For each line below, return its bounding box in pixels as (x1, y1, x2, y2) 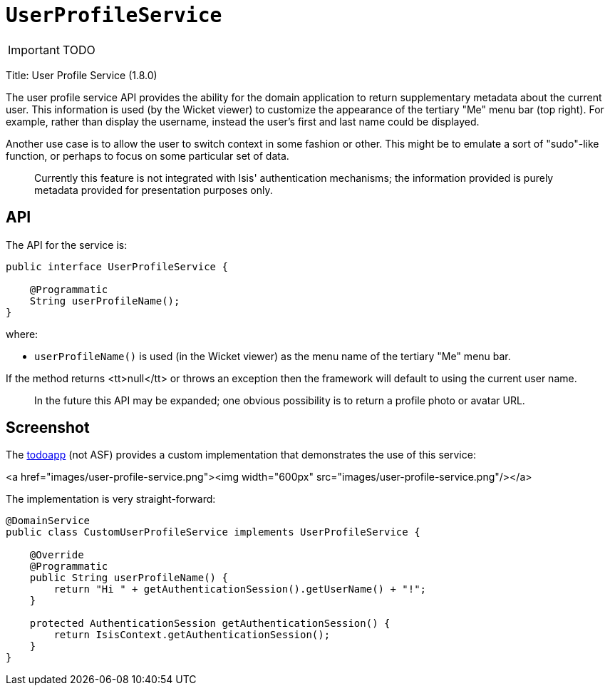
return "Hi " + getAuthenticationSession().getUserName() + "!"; (53, 583, 427, 595)
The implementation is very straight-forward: (6, 493, 216, 506)
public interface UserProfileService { (6, 260, 228, 272)
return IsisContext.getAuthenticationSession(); (53, 629, 331, 641)
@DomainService (6, 515, 91, 527)
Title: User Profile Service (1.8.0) (6, 68, 157, 81)
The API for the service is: (6, 238, 128, 251)
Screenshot (6, 419, 90, 437)
